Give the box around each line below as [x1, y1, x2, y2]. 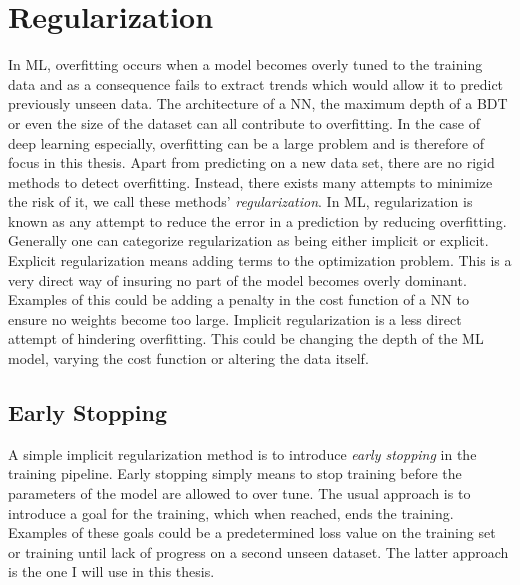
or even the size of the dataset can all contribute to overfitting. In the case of [8, 112, 481, 133]
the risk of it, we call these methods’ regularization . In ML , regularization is [8, 191, 473, 212]
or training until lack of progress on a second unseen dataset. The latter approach [8, 541, 509, 562]
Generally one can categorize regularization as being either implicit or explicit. [8, 230, 489, 251]
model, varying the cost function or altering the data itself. [8, 348, 369, 369]
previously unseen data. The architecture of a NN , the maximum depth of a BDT [8, 93, 508, 114]
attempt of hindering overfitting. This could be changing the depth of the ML [8, 328, 484, 349]
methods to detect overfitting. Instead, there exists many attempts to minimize [8, 171, 493, 192]
